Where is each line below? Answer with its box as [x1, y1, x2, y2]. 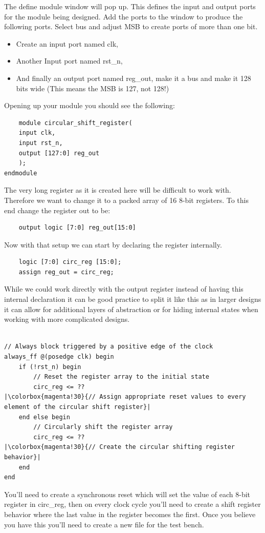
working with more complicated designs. [4, 314, 130, 324]
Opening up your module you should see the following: [4, 100, 175, 111]
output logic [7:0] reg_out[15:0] [18, 224, 136, 232]
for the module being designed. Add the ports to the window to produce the [4, 11, 243, 22]
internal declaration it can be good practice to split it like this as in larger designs [4, 294, 261, 304]
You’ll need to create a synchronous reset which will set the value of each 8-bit [4, 488, 251, 499]
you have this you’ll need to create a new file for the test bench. [4, 519, 204, 529]
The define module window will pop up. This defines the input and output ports [4, 1, 256, 11]
